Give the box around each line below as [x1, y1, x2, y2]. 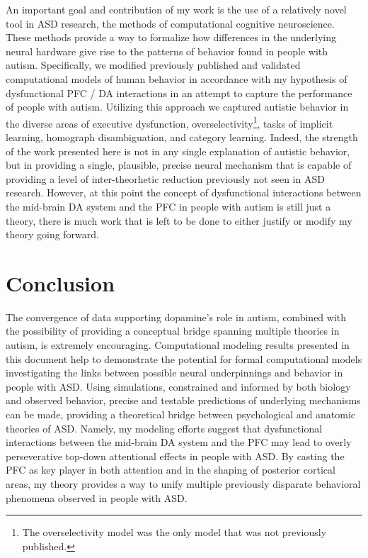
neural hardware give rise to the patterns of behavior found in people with [6, 43, 328, 58]
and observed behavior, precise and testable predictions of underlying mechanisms [6, 393, 361, 408]
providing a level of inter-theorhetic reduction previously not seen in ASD [6, 171, 325, 186]
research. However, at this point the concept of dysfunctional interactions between [6, 185, 362, 200]
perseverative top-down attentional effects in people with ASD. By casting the [6, 448, 345, 463]
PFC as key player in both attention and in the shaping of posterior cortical [6, 462, 335, 477]
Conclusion [6, 268, 115, 297]
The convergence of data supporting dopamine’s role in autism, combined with [6, 309, 347, 324]
